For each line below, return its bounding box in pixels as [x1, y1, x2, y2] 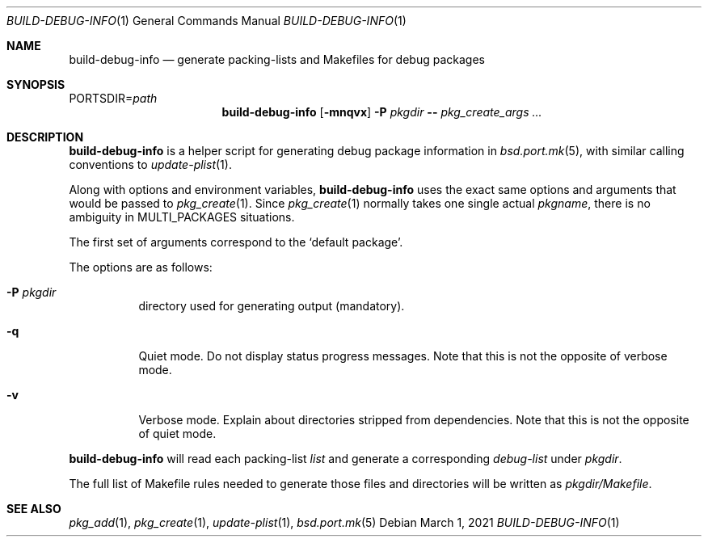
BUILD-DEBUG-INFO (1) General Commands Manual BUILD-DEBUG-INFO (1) [6, 14, 407, 27]
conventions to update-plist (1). [69, 158, 232, 171]
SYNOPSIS [6, 78, 65, 91]
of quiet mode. [138, 427, 217, 440]
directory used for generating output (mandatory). [138, 299, 405, 313]
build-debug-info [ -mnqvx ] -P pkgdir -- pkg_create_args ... [221, 105, 542, 119]
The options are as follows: [69, 260, 213, 274]
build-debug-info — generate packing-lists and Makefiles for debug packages [69, 53, 485, 66]
